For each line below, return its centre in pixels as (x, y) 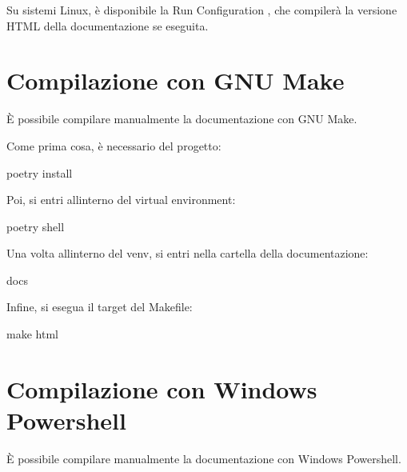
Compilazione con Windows (162, 388)
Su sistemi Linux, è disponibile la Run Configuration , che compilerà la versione (202, 10)
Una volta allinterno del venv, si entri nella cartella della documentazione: (188, 253)
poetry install (40, 172)
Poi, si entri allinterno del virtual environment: (121, 200)
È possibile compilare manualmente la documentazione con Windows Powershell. (204, 458)
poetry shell (36, 226)
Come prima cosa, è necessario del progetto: (114, 145)
